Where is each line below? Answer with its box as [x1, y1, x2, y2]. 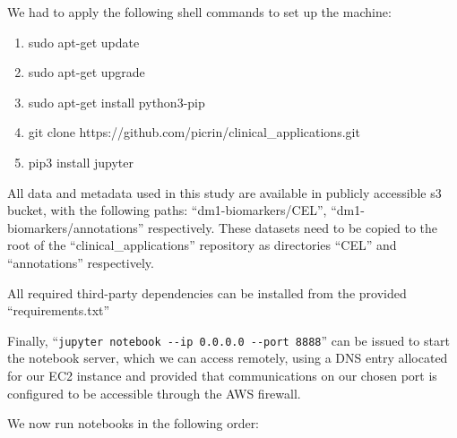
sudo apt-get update [28, 32, 140, 51]
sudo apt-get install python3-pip [28, 92, 205, 111]
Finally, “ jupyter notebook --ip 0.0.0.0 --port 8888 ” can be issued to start [7, 331, 450, 349]
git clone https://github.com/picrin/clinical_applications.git [28, 123, 360, 142]
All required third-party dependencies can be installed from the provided [7, 283, 407, 302]
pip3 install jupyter [28, 152, 134, 171]
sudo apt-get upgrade [28, 63, 145, 82]
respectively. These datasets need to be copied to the [147, 218, 438, 236]
